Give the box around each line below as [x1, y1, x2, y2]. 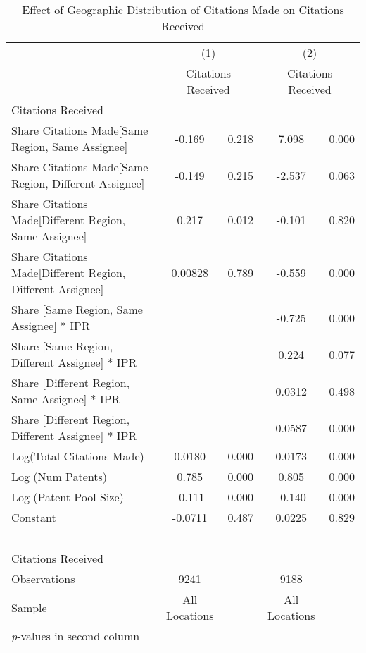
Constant [11, 509, 56, 525]
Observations [11, 570, 75, 587]
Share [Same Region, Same [11, 301, 143, 317]
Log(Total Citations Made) [11, 448, 144, 464]
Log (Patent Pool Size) [11, 489, 124, 505]
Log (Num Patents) [11, 468, 108, 484]
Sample [11, 599, 47, 616]
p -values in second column [11, 628, 140, 644]
